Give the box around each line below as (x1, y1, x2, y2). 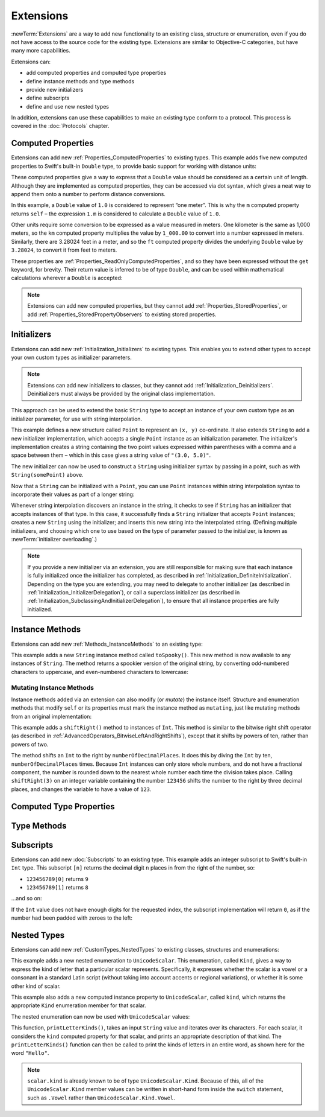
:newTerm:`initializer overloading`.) (11, 535, 97, 543)
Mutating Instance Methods (11, 683, 94, 692)
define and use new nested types (26, 103, 110, 110)
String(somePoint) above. (11, 471, 84, 479)
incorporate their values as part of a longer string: (11, 491, 135, 498)
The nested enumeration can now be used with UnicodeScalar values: (11, 1013, 190, 1020)
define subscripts (26, 94, 70, 102)
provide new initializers (26, 86, 84, 93)
